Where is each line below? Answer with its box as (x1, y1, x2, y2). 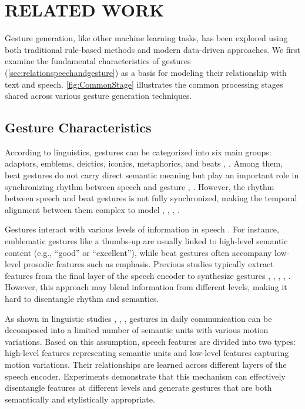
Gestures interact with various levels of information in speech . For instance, (5, 223, 279, 235)
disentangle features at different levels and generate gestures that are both (5, 381, 272, 394)
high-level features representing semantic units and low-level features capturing (5, 347, 289, 359)
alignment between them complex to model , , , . (5, 203, 180, 215)
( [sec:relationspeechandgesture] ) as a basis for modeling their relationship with (5, 66, 287, 78)
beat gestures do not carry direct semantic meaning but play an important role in (5, 169, 299, 181)
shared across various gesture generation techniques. (5, 89, 192, 102)
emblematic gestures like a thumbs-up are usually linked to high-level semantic (5, 235, 288, 247)
